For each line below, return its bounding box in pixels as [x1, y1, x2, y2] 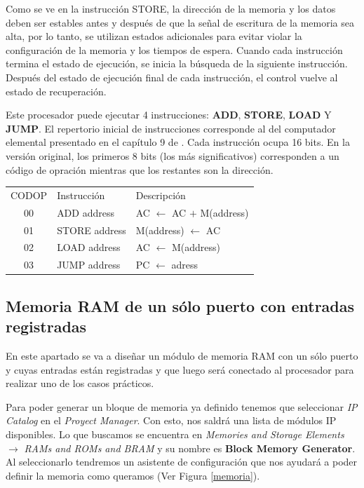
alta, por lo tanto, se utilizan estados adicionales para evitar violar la [6, 29, 302, 43]
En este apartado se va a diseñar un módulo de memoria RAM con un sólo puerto [6, 348, 358, 362]
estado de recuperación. [6, 83, 107, 98]
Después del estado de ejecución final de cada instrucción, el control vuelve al [6, 69, 338, 84]
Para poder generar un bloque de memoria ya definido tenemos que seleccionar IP [6, 399, 358, 414]
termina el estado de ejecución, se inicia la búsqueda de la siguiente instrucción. [6, 56, 348, 71]
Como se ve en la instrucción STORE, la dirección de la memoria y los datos [6, 1, 336, 15]
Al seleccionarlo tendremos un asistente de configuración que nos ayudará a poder [6, 454, 358, 469]
